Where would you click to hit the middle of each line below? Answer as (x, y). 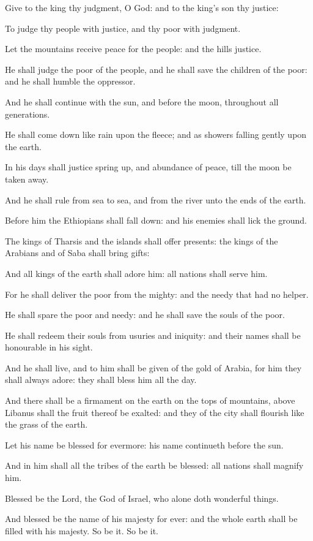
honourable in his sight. (49, 347)
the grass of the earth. (46, 424)
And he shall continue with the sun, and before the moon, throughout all (142, 101)
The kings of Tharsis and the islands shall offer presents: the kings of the (142, 240)
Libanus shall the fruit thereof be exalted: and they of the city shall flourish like (155, 412)
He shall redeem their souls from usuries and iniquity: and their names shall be (153, 335)
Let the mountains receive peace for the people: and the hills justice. (133, 49)
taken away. (27, 179)
